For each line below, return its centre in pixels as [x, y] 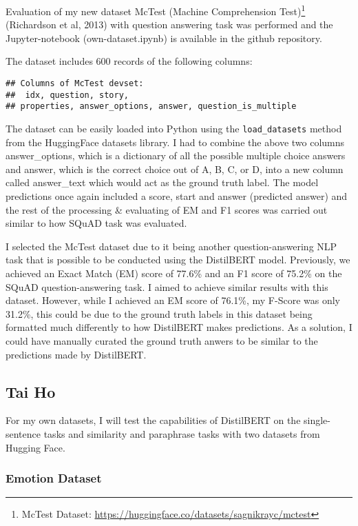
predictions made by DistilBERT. [76, 354]
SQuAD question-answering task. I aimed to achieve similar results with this [167, 286]
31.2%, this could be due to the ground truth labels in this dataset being [159, 313]
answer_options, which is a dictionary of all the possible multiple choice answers [176, 155]
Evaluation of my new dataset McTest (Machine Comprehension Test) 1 [156, 10]
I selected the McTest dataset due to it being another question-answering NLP [171, 246]
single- [317, 420]
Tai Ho [31, 391]
